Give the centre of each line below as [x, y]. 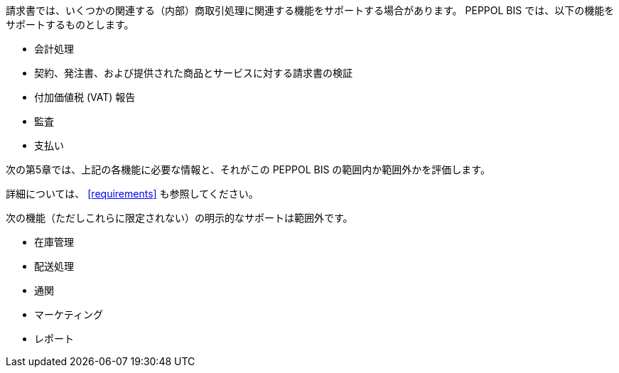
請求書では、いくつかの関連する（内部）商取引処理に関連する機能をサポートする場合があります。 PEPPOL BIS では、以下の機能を [310, 10]
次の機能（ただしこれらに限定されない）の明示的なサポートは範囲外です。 [179, 218]
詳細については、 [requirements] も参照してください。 [132, 194]
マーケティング [69, 314]
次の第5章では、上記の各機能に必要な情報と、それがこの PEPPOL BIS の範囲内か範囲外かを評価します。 [248, 169]
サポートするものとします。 [70, 25]
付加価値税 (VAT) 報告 [85, 97]
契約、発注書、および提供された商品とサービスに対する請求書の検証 [193, 73]
